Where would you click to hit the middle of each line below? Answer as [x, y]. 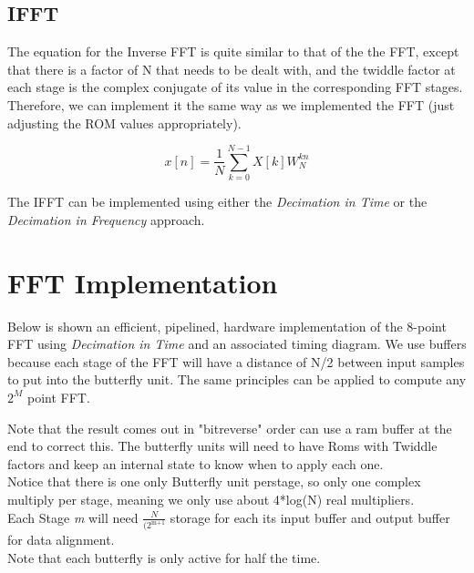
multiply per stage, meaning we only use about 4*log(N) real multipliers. [211, 499]
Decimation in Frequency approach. [106, 219]
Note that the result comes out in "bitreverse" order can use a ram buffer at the [230, 428]
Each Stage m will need [73, 517]
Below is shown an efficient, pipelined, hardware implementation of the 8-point [227, 326]
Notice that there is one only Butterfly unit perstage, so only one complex [214, 481]
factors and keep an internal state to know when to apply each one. [196, 463]
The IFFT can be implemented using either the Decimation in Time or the [217, 202]
